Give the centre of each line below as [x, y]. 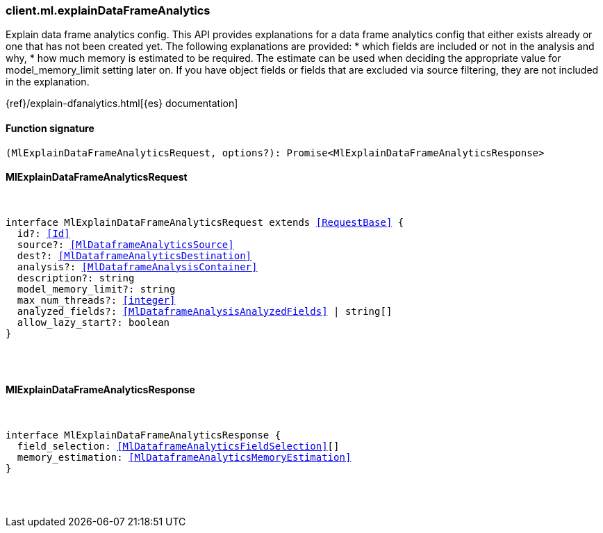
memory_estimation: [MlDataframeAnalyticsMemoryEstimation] [184, 458]
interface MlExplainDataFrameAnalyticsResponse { [143, 435]
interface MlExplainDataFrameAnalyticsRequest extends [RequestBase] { [205, 222]
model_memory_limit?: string [96, 289]
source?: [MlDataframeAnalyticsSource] [125, 244]
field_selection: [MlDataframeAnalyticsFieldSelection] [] [178, 446]
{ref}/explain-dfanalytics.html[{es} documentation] [122, 104]
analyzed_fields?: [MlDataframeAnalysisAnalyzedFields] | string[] [205, 311]
